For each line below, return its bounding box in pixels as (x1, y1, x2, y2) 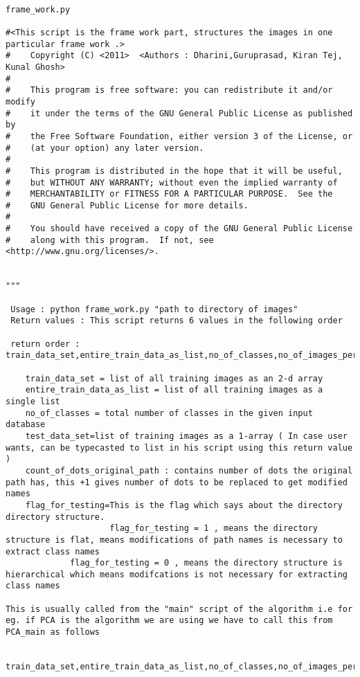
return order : (10, 338, 80, 349)
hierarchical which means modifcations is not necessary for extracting (6, 569, 348, 579)
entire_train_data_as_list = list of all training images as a (25, 385, 323, 395)
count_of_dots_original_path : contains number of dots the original (25, 465, 353, 476)
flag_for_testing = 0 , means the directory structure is (70, 558, 343, 568)
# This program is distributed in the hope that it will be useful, (6, 165, 343, 176)
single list (6, 396, 60, 406)
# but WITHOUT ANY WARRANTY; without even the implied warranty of (6, 177, 338, 188)
